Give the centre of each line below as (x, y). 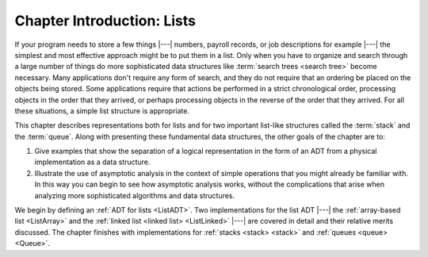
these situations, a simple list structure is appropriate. (102, 110)
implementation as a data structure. (92, 162)
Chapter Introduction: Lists (105, 21)
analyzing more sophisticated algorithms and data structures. (135, 195)
